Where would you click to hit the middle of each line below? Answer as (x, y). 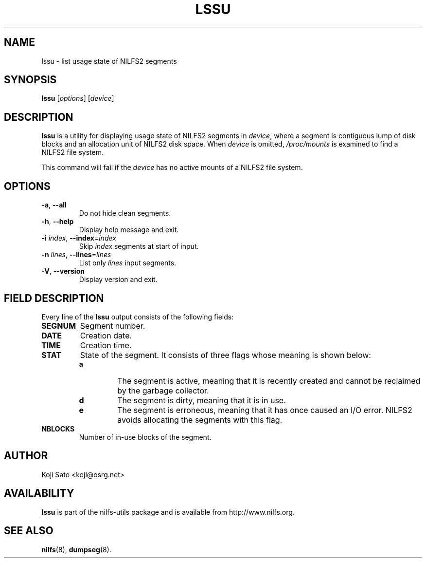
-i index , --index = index (79, 238)
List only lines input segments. (128, 263)
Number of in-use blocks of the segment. (145, 437)
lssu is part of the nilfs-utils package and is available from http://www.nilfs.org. (168, 512)
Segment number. (113, 326)
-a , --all (54, 205)
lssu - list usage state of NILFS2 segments (109, 61)
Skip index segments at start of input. (139, 246)
